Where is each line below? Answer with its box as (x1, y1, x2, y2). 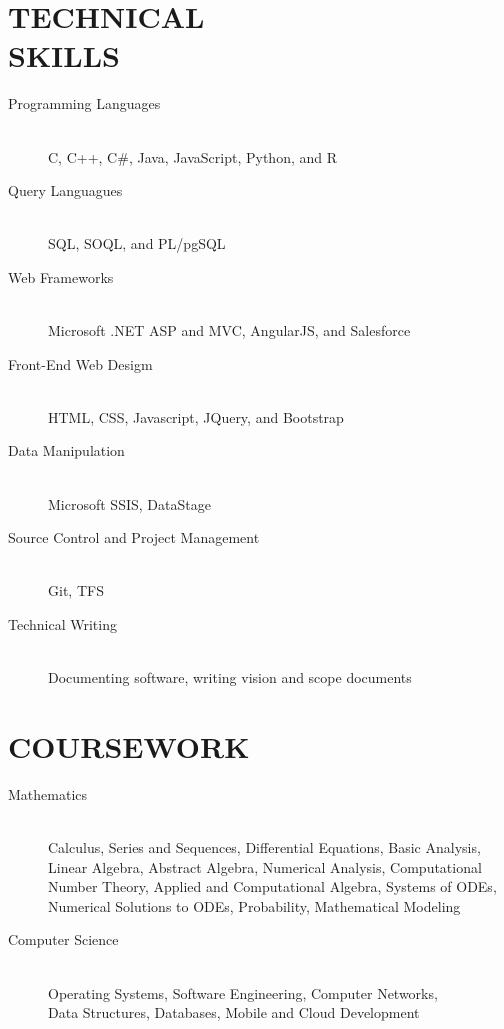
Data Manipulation (8, 440, 125, 461)
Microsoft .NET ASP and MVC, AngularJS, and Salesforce (48, 320, 411, 341)
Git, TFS (48, 580, 104, 601)
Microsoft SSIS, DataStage (48, 493, 211, 514)
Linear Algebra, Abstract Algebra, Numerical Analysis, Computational (48, 856, 482, 877)
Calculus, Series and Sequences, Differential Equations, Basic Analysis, (48, 837, 481, 858)
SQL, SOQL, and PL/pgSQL (48, 233, 226, 254)
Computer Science (8, 929, 119, 950)
